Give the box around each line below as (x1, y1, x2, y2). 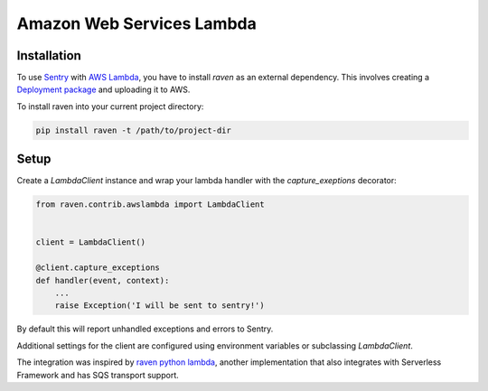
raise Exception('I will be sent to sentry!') (54, 301, 266, 311)
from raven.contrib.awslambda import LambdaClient (35, 200, 266, 209)
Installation (16, 48, 81, 63)
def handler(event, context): (35, 275, 170, 285)
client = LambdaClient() (35, 237, 146, 247)
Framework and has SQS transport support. (16, 369, 180, 380)
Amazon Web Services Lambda (16, 14, 257, 33)
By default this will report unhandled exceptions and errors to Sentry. (16, 323, 274, 334)
